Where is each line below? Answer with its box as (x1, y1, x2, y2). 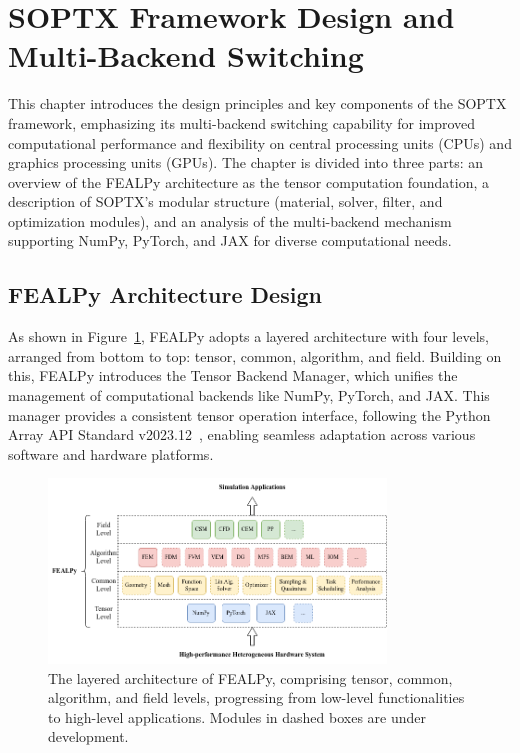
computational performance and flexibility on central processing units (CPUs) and (8, 132, 512, 153)
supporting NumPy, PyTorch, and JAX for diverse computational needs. (8, 230, 452, 251)
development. (48, 726, 129, 747)
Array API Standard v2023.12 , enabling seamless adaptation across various (8, 424, 476, 445)
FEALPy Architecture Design (8, 279, 322, 310)
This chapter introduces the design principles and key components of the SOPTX (8, 93, 507, 114)
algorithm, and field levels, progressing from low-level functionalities (48, 687, 465, 708)
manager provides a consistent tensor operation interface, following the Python (8, 404, 491, 425)
